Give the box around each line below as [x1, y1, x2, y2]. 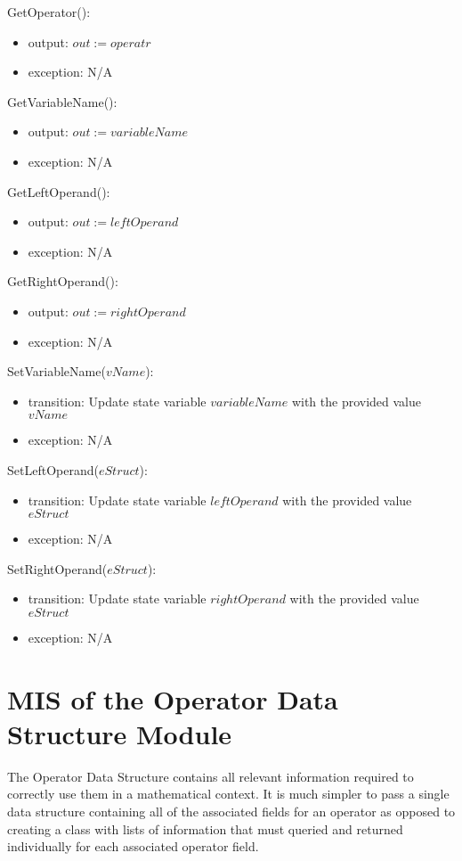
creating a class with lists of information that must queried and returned [7, 819, 403, 838]
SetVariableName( [7, 362, 106, 381]
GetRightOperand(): [7, 272, 118, 291]
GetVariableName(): [7, 92, 118, 111]
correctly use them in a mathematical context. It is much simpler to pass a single [7, 784, 450, 803]
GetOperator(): [7, 3, 91, 20]
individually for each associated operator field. [7, 837, 259, 856]
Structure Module [7, 715, 232, 751]
